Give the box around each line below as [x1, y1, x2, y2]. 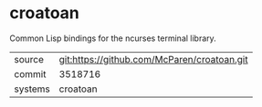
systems [14, 83, 50, 95]
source [14, 53, 44, 65]
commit [14, 67, 47, 80]
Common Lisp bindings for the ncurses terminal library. [9, 33, 216, 44]
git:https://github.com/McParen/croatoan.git [58, 53, 248, 65]
